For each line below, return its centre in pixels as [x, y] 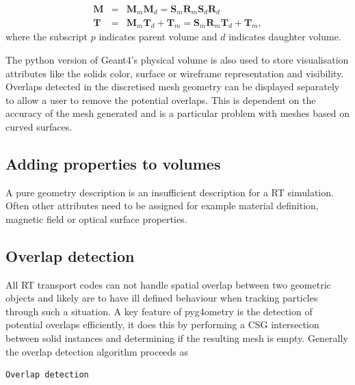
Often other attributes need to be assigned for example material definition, [162, 205]
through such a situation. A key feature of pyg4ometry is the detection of [159, 311]
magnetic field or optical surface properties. [96, 218]
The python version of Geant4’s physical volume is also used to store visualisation [177, 59]
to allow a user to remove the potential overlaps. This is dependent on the [161, 99]
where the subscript [47, 37]
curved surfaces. [39, 126]
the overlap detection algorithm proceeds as [97, 351]
